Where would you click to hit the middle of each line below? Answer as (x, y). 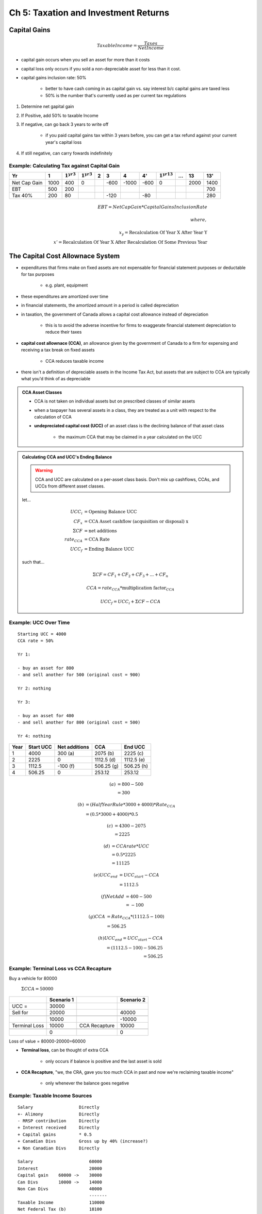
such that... (33, 562)
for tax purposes (38, 274)
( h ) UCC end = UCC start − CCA (130, 939)
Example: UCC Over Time (40, 623)
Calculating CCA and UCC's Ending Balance (67, 457)
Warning (44, 471)
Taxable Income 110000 (61, 1202)
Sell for (20, 1012)
